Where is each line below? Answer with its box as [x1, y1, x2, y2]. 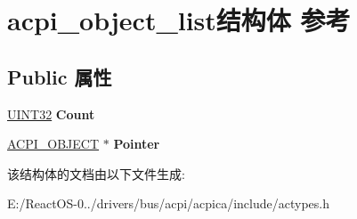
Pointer [113, 134, 160, 153]
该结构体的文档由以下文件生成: [7, 164, 185, 182]
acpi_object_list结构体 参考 [7, 2, 351, 38]
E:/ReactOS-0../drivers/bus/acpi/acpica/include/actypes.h [7, 194, 330, 213]
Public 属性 [7, 62, 112, 90]
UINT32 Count [7, 104, 95, 123]
